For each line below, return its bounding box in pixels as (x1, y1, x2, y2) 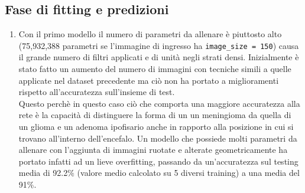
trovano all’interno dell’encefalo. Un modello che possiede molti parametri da (18, 132, 297, 144)
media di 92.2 (18, 166, 68, 179)
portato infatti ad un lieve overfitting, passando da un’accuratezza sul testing (18, 155, 298, 167)
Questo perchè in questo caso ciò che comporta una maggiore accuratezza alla (18, 97, 300, 109)
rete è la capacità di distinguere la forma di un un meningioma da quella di (18, 109, 291, 121)
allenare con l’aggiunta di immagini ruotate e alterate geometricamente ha (18, 143, 288, 156)
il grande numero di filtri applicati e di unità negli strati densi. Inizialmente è (18, 51, 299, 63)
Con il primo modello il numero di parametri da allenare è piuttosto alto (18, 28, 282, 40)
